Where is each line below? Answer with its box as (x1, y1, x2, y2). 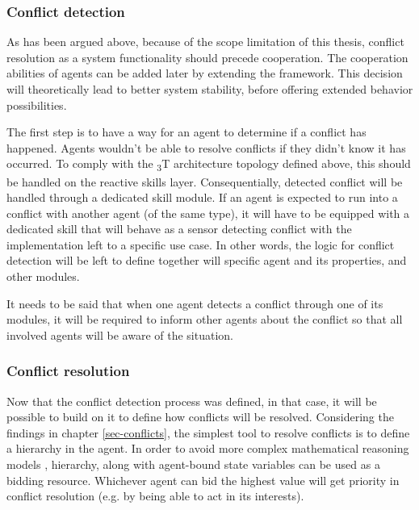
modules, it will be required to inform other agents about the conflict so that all (6, 311, 403, 328)
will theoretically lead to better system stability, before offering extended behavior (6, 81, 413, 97)
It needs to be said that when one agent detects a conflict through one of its (6, 295, 383, 311)
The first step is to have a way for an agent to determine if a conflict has (6, 123, 367, 140)
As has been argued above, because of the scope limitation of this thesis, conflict (6, 33, 404, 50)
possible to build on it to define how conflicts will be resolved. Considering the (6, 408, 394, 425)
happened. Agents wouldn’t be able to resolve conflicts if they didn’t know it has (6, 139, 406, 156)
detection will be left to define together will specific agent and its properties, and (6, 252, 407, 269)
